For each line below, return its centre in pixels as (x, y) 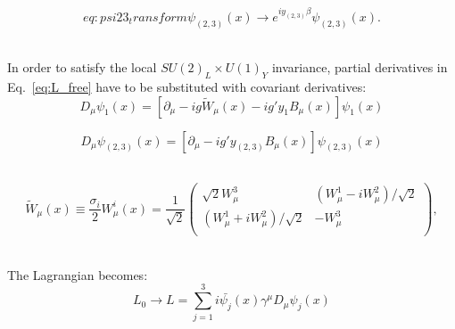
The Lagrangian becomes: (78, 274)
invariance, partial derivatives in (360, 67)
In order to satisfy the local (82, 67)
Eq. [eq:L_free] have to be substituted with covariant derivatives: (187, 86)
